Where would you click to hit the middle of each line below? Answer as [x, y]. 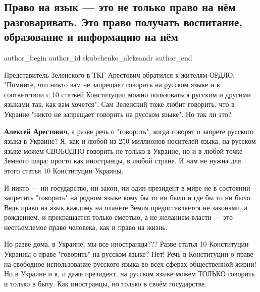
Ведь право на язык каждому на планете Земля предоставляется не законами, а [126, 207]
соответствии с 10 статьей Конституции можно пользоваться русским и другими [127, 94]
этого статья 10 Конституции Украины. [64, 170]
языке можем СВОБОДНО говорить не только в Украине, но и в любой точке [123, 151]
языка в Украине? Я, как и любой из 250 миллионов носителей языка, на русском [130, 141]
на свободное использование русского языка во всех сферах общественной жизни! [130, 264]
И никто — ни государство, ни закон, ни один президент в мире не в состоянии [127, 187]
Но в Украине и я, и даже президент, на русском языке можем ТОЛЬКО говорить [129, 274]
